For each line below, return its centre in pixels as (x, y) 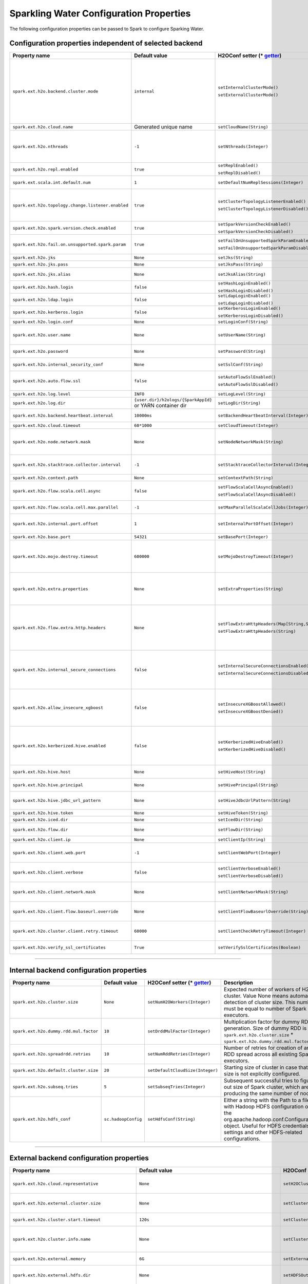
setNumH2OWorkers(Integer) (179, 1002)
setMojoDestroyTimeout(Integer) (256, 556)
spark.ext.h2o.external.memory (49, 1259)
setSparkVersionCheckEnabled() (254, 224)
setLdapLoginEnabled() (244, 296)
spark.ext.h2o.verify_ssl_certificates (59, 947)
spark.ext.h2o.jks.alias (42, 274)
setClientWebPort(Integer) (249, 853)
